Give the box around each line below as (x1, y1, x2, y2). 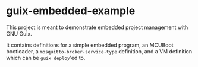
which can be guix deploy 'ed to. (6, 54, 86, 61)
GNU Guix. (6, 30, 33, 37)
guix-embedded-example (6, 4, 136, 18)
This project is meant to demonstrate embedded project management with (6, 24, 188, 31)
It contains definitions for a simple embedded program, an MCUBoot (6, 42, 174, 49)
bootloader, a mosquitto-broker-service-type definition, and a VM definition (6, 47, 193, 55)
